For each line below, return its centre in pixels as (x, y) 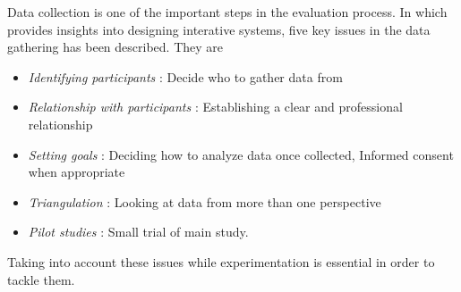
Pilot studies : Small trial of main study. (138, 232)
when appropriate (77, 172)
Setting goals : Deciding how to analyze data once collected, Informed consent (241, 154)
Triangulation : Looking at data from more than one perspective (205, 201)
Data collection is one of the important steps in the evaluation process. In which (227, 12)
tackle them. (41, 279)
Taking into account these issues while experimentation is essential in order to (221, 261)
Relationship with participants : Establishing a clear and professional (215, 107)
